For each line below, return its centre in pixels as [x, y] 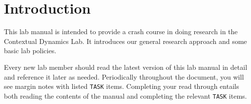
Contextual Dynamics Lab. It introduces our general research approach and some [125, 41]
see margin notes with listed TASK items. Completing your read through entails [122, 86]
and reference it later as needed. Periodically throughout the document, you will [124, 76]
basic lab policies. [30, 51]
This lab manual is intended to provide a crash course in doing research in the [121, 31]
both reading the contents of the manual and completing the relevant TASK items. [125, 95]
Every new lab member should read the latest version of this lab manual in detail [126, 67]
